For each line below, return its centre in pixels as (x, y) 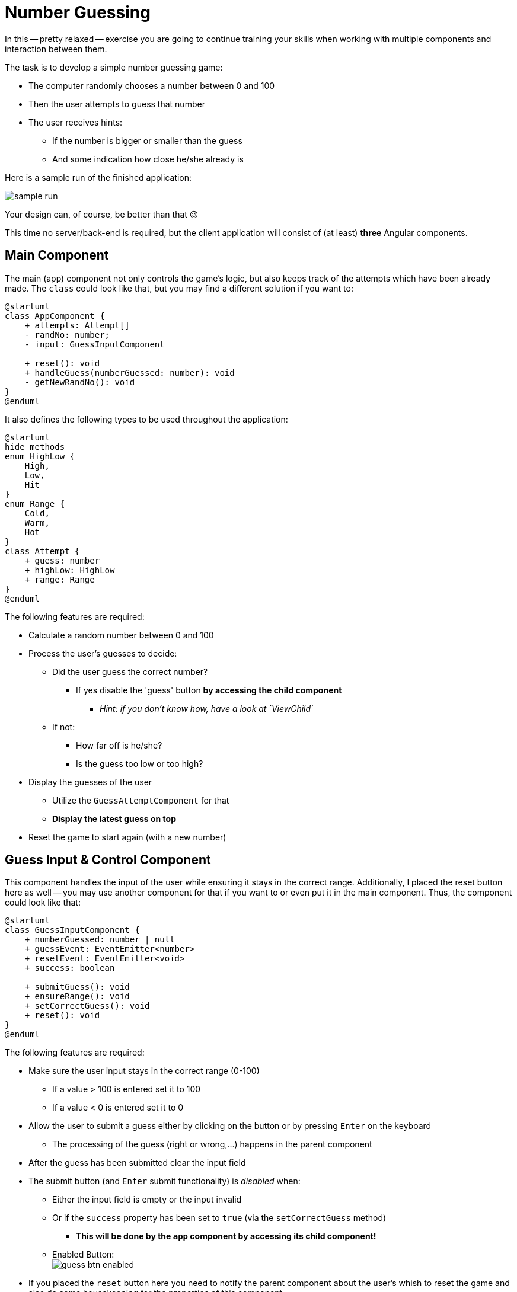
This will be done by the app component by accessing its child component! (226, 1236)
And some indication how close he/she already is (148, 159)
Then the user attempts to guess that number (117, 104)
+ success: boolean (70, 968)
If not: (64, 727)
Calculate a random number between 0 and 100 (121, 635)
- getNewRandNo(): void (80, 382)
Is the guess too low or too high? (140, 763)
